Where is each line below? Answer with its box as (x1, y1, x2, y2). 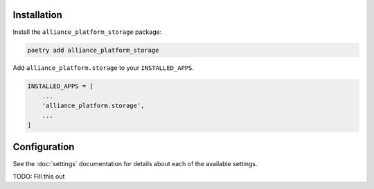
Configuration (12, 141, 75, 153)
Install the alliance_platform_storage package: (12, 28, 162, 36)
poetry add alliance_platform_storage (27, 46, 159, 54)
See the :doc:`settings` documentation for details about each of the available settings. (12, 159, 258, 168)
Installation (12, 9, 62, 21)
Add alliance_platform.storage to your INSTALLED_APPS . (12, 64, 194, 72)
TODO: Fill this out (12, 172, 65, 180)
